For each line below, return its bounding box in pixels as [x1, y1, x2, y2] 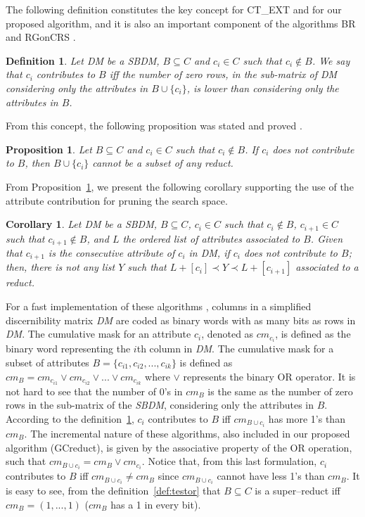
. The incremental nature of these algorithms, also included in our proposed [24, 426, 350, 440]
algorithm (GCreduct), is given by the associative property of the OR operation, [6, 440, 352, 454]
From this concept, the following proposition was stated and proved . [6, 118, 302, 133]
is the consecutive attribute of [48, 245, 175, 260]
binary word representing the [6, 341, 131, 356]
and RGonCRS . [6, 30, 76, 44]
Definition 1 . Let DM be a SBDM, [6, 53, 160, 68]
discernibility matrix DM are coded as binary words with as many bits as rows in [6, 312, 356, 327]
